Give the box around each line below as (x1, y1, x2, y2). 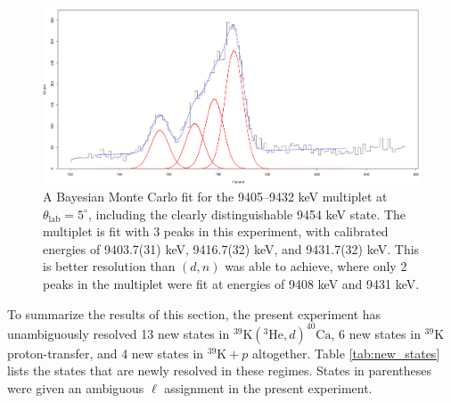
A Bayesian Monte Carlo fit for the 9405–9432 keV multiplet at (43, 187, 388, 206)
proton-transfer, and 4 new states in (7, 343, 204, 362)
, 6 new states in (331, 324, 421, 342)
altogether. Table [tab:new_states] (252, 343, 440, 362)
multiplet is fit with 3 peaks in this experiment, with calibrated (43, 222, 389, 241)
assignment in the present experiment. (164, 378, 373, 397)
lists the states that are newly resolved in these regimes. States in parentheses (7, 361, 432, 380)
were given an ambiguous (7, 378, 144, 397)
